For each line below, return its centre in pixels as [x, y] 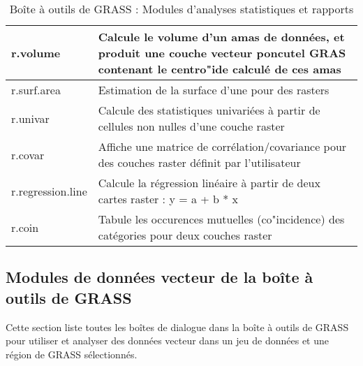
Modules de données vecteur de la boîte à [160, 277]
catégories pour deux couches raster [185, 235]
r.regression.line [49, 191]
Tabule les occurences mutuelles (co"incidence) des [221, 219]
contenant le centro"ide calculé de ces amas [220, 69]
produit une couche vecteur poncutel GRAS [222, 53]
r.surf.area [36, 90]
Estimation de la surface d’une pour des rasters [214, 90]
